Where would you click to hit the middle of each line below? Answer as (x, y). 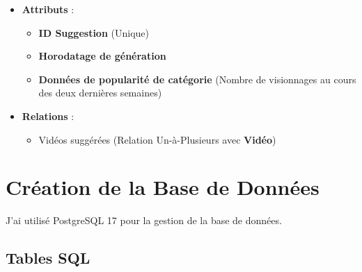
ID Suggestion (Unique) (94, 32)
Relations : (48, 116)
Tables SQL (48, 258)
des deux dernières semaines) (100, 93)
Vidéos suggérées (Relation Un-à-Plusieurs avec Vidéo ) (157, 139)
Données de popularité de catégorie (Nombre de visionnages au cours (197, 79)
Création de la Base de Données (163, 187)
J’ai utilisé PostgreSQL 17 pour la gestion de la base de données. (144, 220)
